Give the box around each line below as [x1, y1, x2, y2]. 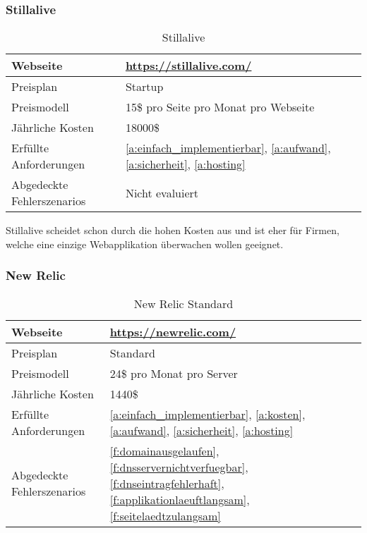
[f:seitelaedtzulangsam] [109, 507, 221, 524]
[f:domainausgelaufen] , [109, 442, 219, 459]
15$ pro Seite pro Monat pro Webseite [125, 99, 315, 116]
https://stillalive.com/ [125, 57, 252, 74]
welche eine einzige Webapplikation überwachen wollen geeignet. [6, 236, 284, 251]
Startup [125, 78, 164, 95]
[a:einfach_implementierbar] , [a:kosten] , [109, 405, 306, 422]
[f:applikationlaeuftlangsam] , [109, 491, 250, 508]
